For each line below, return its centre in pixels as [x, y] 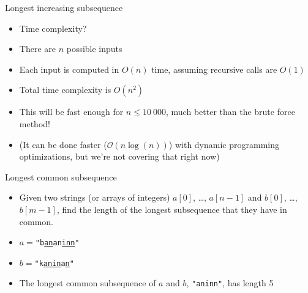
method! [35, 123]
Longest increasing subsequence [64, 7]
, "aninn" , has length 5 [230, 283]
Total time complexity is [65, 90]
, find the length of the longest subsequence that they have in [172, 209]
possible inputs [94, 49]
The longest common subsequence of [88, 283]
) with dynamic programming [224, 144]
